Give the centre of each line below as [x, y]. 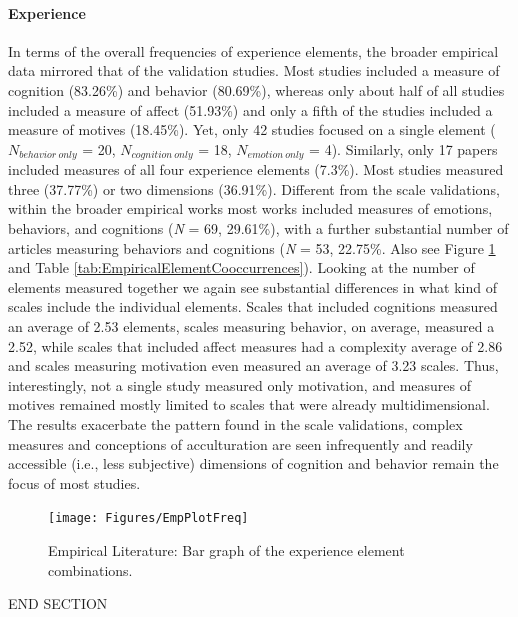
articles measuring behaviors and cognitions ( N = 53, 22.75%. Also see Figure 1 [252, 247]
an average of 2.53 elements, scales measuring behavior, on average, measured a [251, 325]
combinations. [90, 569]
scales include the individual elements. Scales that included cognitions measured [253, 306]
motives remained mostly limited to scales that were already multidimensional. [249, 404]
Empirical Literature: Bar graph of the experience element [226, 549]
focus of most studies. [74, 482]
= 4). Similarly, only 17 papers [403, 148]
